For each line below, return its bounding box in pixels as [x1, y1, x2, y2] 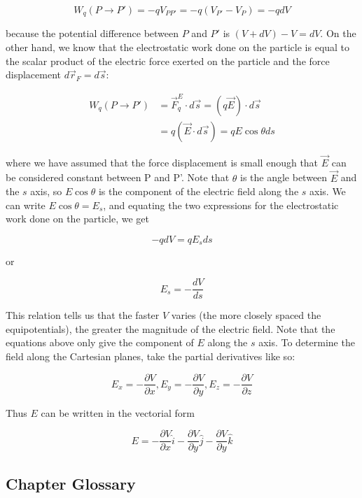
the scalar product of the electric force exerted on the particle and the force [6, 53, 330, 68]
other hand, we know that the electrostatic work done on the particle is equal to [6, 40, 350, 55]
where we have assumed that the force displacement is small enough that [6, 155, 319, 169]
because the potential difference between [6, 26, 179, 41]
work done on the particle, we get [6, 211, 150, 226]
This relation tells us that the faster [6, 308, 160, 322]
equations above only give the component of [6, 335, 194, 350]
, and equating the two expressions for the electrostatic [103, 197, 339, 212]
